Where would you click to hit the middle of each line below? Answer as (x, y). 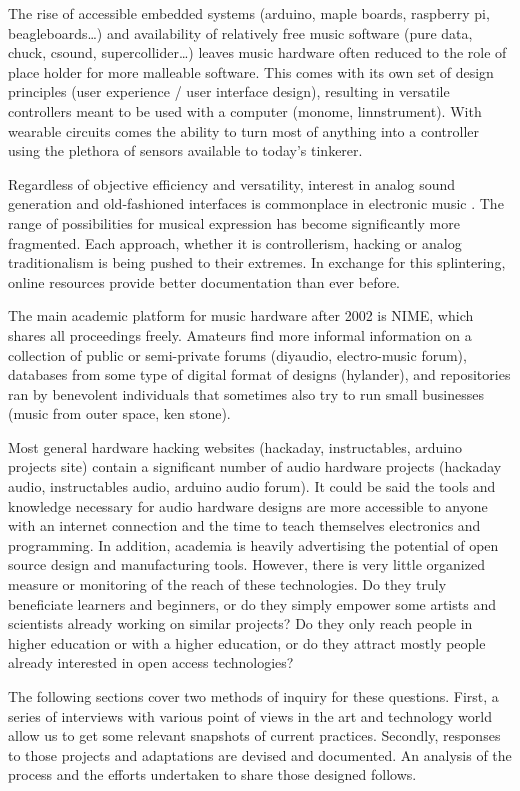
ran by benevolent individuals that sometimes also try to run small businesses (246, 393)
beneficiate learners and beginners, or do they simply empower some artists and (252, 603)
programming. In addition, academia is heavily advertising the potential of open (253, 544)
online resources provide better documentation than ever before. (204, 281)
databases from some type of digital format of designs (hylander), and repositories (259, 374)
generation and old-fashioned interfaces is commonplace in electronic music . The (256, 203)
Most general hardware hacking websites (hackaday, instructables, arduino (235, 446)
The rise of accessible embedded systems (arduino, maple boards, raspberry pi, (249, 13)
